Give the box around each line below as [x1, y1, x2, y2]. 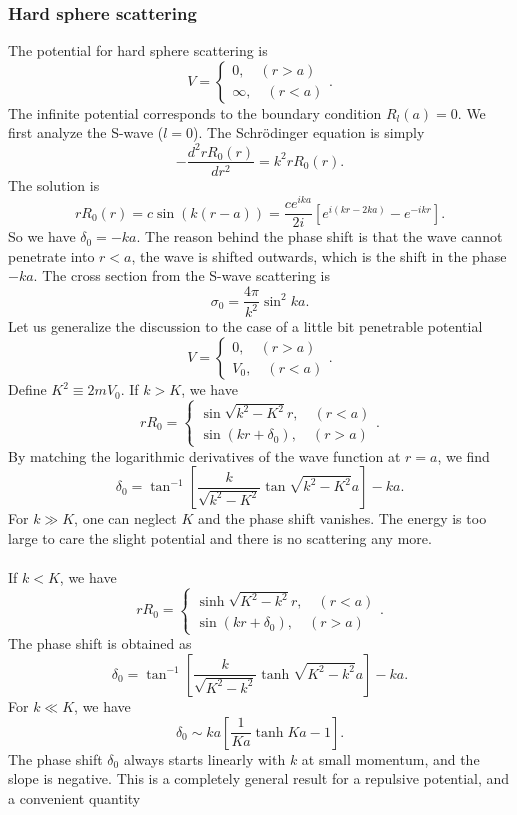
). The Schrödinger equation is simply [193, 122, 425, 143]
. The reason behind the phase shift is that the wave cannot [136, 226, 503, 247]
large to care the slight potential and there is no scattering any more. [8, 527, 432, 548]
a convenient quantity [8, 787, 141, 808]
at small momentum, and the [301, 748, 480, 769]
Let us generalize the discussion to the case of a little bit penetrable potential [8, 316, 483, 337]
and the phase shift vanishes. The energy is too [197, 508, 487, 529]
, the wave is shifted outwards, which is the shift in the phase [131, 245, 507, 266]
